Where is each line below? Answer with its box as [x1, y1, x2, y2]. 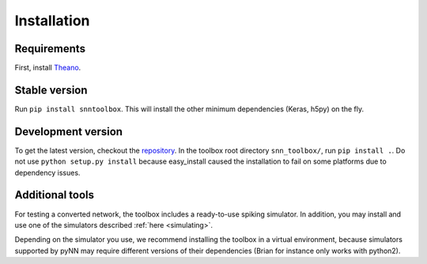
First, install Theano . [14, 63, 81, 73]
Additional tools [14, 188, 95, 202]
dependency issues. [14, 168, 81, 177]
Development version [14, 125, 123, 138]
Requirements [14, 42, 86, 55]
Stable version [14, 83, 88, 96]
